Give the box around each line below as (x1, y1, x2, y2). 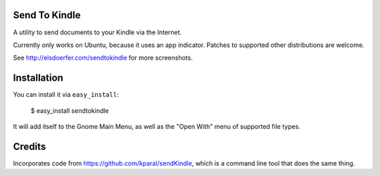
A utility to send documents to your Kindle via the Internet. (13, 28, 182, 36)
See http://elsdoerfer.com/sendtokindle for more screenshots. (13, 53, 193, 62)
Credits (13, 140, 46, 152)
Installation (13, 72, 63, 84)
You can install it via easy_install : (13, 90, 119, 99)
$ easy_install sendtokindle (30, 106, 109, 115)
